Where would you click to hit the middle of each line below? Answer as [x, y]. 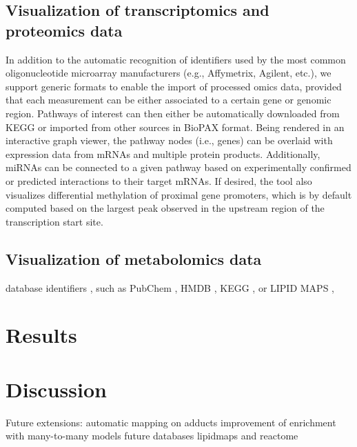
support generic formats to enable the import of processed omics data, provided [174, 86]
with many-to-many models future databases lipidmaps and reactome [152, 436]
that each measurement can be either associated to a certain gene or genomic [169, 100]
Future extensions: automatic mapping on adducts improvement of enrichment [171, 422]
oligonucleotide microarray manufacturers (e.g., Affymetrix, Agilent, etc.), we [169, 73]
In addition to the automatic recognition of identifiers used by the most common [176, 59]
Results [41, 335]
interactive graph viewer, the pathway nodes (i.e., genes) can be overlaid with [169, 140]
